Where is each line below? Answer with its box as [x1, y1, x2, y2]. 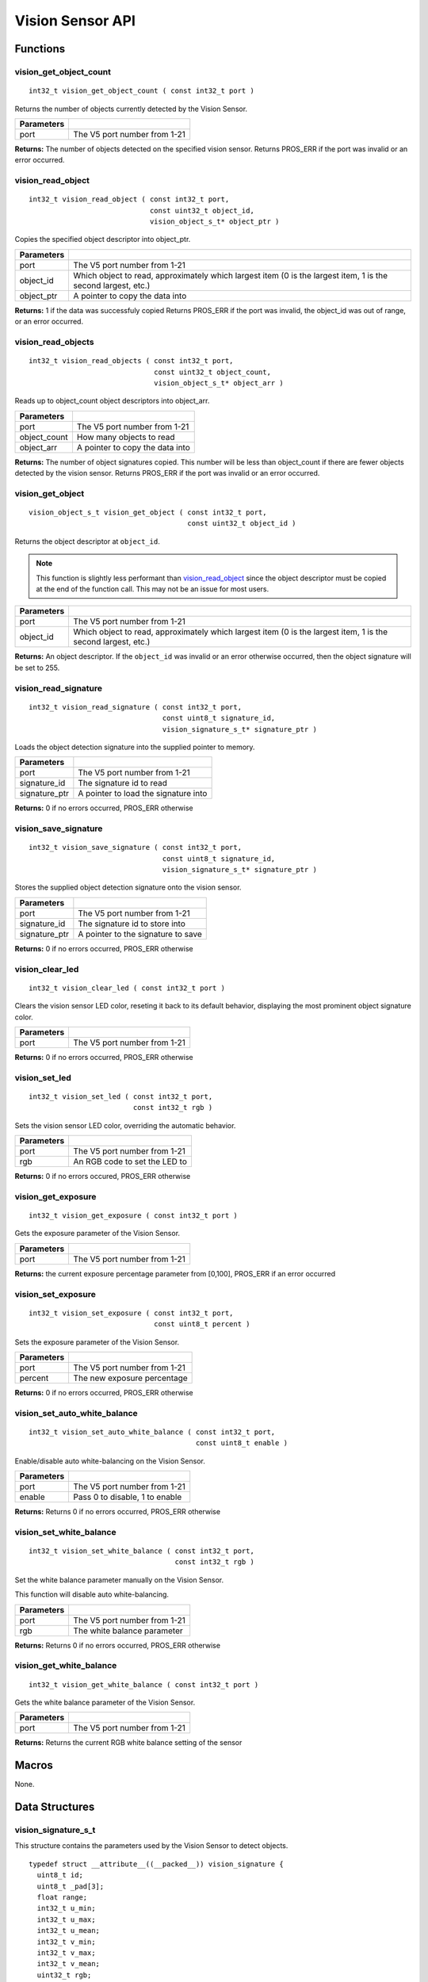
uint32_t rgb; [36, 1970, 92, 1980]
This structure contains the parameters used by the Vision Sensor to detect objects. [14, 1841, 289, 1850]
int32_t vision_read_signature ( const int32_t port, [29, 702, 242, 711]
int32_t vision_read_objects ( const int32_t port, [29, 357, 234, 365]
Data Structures [14, 1800, 95, 1814]
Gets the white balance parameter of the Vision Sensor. [14, 1697, 196, 1707]
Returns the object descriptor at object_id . [14, 536, 160, 546]
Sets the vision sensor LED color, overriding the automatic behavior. [14, 1120, 236, 1130]
